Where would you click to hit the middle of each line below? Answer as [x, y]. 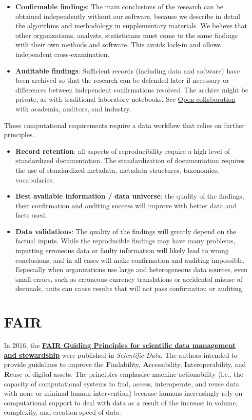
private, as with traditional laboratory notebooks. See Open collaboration [125, 99]
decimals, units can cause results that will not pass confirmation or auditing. [130, 288]
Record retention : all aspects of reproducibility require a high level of [123, 151]
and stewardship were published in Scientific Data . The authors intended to [121, 355]
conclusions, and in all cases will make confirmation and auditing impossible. [130, 260]
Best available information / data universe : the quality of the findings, [130, 196]
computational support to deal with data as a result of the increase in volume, [121, 402]
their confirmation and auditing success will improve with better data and [126, 205]
